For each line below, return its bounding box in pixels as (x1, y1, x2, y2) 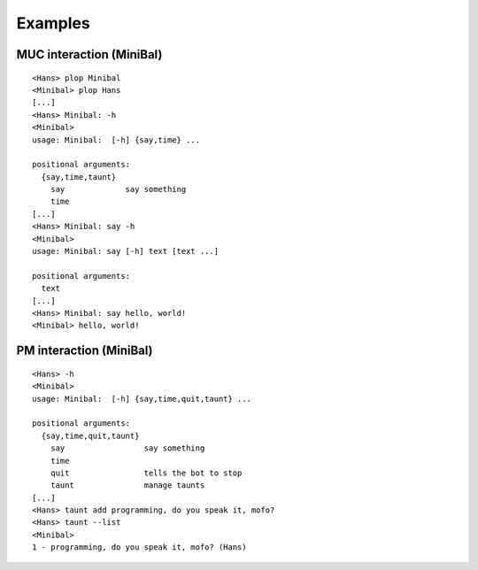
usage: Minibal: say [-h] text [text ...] (32, 246, 220, 257)
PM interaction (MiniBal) (16, 343, 154, 358)
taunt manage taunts (50, 481, 205, 490)
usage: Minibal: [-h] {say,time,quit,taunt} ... (32, 394, 252, 404)
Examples (16, 13, 90, 33)
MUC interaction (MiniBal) (16, 47, 163, 62)
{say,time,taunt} (41, 172, 117, 181)
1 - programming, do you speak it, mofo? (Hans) (32, 543, 247, 552)
